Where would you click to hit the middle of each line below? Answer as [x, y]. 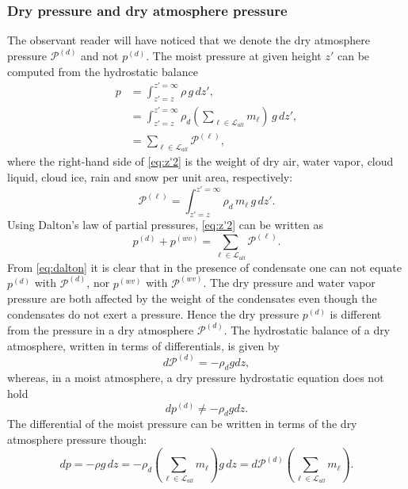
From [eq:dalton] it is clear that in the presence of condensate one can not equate [204, 267]
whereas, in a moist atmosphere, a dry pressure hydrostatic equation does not [196, 378]
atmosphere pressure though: [77, 439]
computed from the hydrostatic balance [103, 71]
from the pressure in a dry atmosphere [101, 329]
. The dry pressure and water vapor [289, 283]
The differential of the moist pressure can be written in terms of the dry [182, 424]
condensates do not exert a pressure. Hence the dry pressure [153, 313]
